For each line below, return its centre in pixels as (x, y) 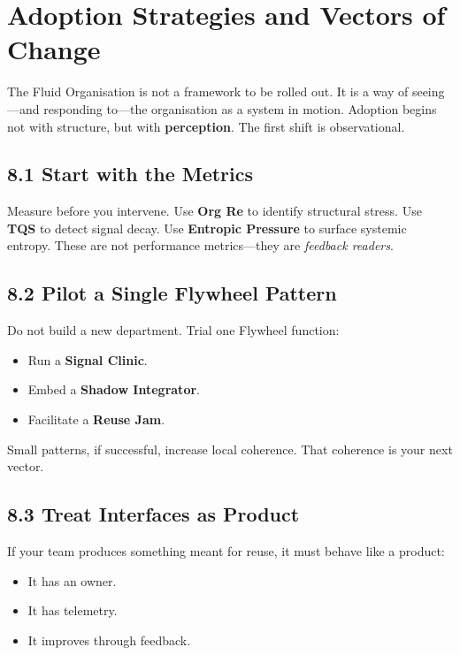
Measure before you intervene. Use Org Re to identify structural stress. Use (215, 211)
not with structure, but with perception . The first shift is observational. (206, 126)
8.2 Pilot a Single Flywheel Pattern (172, 293)
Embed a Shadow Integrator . (114, 389)
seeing (428, 91)
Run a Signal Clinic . (88, 359)
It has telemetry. (73, 610)
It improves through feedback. (109, 640)
